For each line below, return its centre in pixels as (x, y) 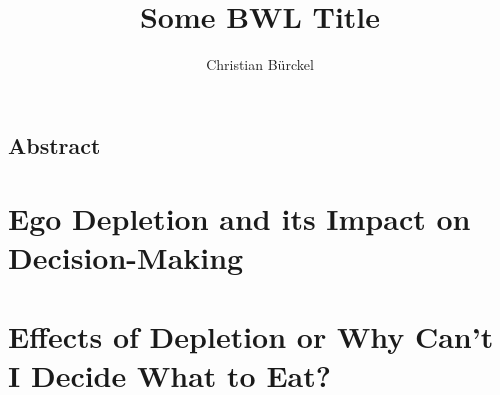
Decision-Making (126, 257)
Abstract (54, 144)
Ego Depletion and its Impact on (239, 218)
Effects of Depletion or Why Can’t (251, 335)
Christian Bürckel (260, 64)
